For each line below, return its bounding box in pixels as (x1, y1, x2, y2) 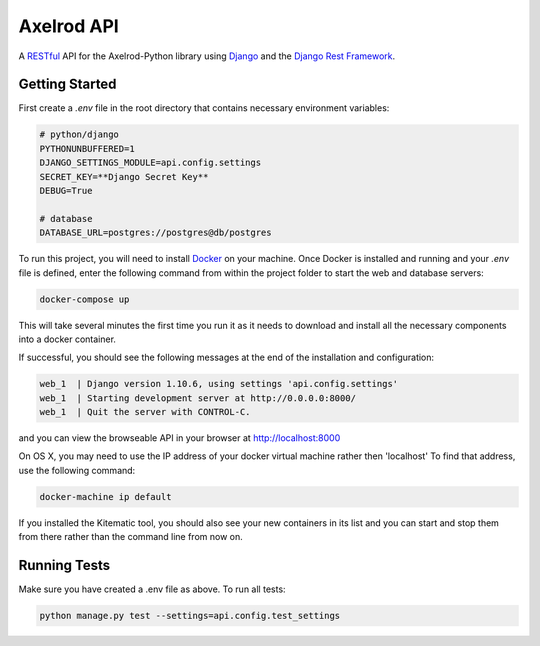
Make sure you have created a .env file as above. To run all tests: (18, 583, 286, 595)
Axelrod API (18, 15, 119, 37)
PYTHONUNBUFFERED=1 (39, 143, 135, 154)
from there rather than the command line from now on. (18, 531, 244, 543)
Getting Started (18, 76, 117, 93)
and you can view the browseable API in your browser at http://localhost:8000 (18, 432, 341, 444)
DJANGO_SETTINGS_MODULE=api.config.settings (39, 157, 262, 169)
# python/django (39, 129, 120, 140)
